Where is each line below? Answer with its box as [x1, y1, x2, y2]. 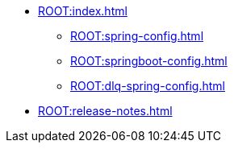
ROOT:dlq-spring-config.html [70, 79, 226, 93]
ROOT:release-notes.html [38, 104, 173, 118]
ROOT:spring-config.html [70, 29, 204, 43]
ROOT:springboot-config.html [70, 54, 228, 68]
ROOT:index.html [38, 4, 127, 18]
